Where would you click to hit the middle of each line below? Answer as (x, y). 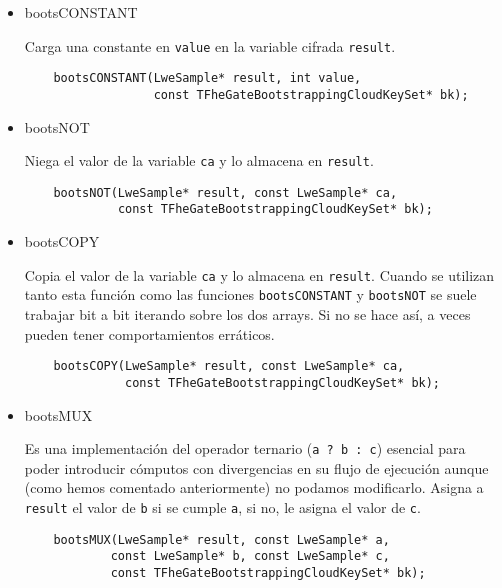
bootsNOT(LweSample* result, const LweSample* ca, (225, 192)
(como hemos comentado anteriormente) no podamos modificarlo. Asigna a (254, 487)
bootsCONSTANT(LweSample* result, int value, (207, 78)
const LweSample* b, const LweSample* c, (250, 556)
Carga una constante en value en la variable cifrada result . (210, 45)
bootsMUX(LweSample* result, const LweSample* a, (221, 539)
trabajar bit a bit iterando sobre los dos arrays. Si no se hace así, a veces (247, 314)
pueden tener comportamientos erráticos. (149, 333)
